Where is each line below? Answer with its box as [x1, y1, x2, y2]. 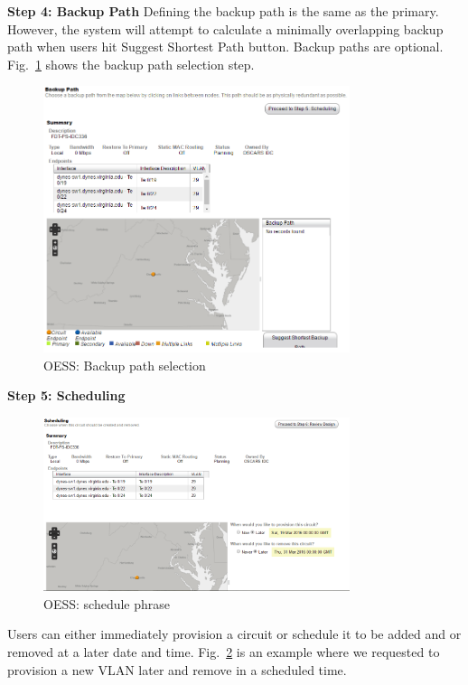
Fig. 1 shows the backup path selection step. [7, 54, 255, 73]
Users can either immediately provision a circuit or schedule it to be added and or [7, 624, 462, 643]
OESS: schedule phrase [43, 594, 171, 613]
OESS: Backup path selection [43, 355, 206, 374]
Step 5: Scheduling [7, 386, 126, 405]
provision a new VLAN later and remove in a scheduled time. [7, 660, 347, 679]
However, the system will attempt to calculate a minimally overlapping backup [7, 19, 444, 38]
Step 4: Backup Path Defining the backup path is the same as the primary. [7, 2, 439, 20]
